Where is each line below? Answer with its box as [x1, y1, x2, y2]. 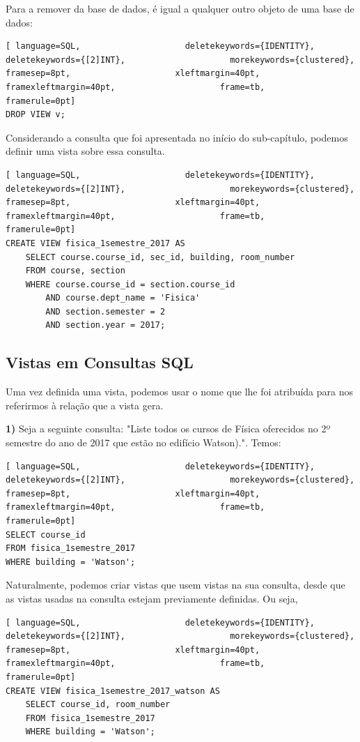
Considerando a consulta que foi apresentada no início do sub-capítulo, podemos [6, 130, 348, 144]
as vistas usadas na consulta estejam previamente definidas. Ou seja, [6, 591, 298, 605]
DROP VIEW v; [6, 109, 65, 120]
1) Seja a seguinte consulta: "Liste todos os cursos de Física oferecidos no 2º [6, 421, 331, 436]
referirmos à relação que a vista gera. [6, 397, 164, 412]
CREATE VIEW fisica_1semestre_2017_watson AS [6, 686, 220, 696]
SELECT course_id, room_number [25, 699, 171, 710]
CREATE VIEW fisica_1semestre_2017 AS [6, 238, 185, 248]
